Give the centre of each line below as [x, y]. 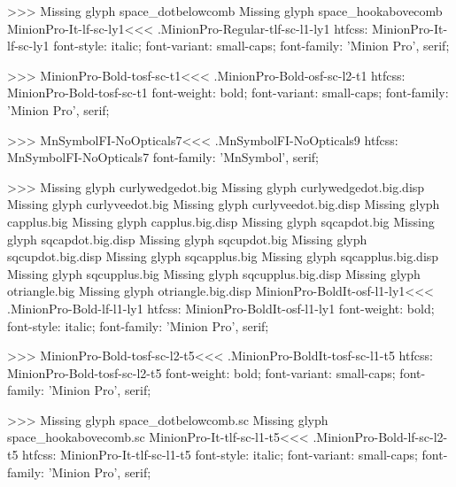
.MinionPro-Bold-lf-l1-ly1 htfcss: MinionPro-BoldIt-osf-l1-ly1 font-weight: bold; [221, 308]
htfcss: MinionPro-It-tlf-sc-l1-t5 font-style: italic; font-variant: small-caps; [220, 455]
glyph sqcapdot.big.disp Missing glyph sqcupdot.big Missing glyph [187, 239]
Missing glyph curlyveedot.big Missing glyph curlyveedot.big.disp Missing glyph [224, 204]
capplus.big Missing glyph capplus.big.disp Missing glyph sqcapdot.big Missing [221, 221]
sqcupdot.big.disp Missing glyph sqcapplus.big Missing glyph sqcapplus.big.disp [223, 256]
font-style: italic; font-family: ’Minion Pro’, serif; [138, 325]
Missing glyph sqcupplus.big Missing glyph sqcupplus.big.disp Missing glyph [214, 273]
